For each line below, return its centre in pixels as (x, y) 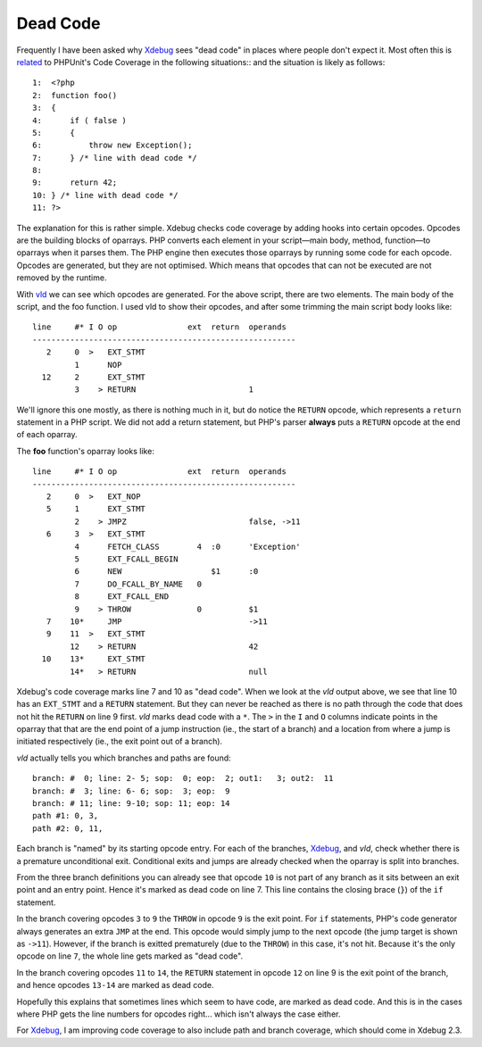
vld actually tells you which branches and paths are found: (124, 758)
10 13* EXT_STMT (94, 659)
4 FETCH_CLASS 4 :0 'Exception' (187, 546)
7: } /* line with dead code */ (115, 158)
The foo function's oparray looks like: (86, 451)
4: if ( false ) (79, 120)
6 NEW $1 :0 (166, 572)
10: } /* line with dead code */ (105, 195)
